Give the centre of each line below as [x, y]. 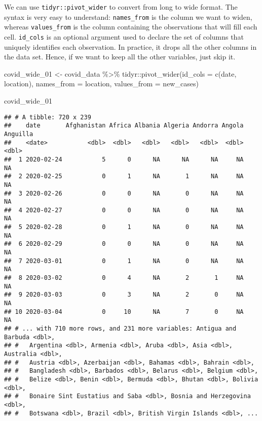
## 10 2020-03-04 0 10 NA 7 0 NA [124, 312]
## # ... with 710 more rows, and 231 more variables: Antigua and [120, 329]
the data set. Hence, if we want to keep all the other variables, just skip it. [120, 57]
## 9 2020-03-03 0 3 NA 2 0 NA [124, 295]
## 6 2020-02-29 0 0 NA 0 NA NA [124, 244]
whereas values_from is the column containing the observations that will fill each [131, 27]
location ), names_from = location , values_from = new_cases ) [101, 84]
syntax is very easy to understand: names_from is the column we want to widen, [128, 17]
